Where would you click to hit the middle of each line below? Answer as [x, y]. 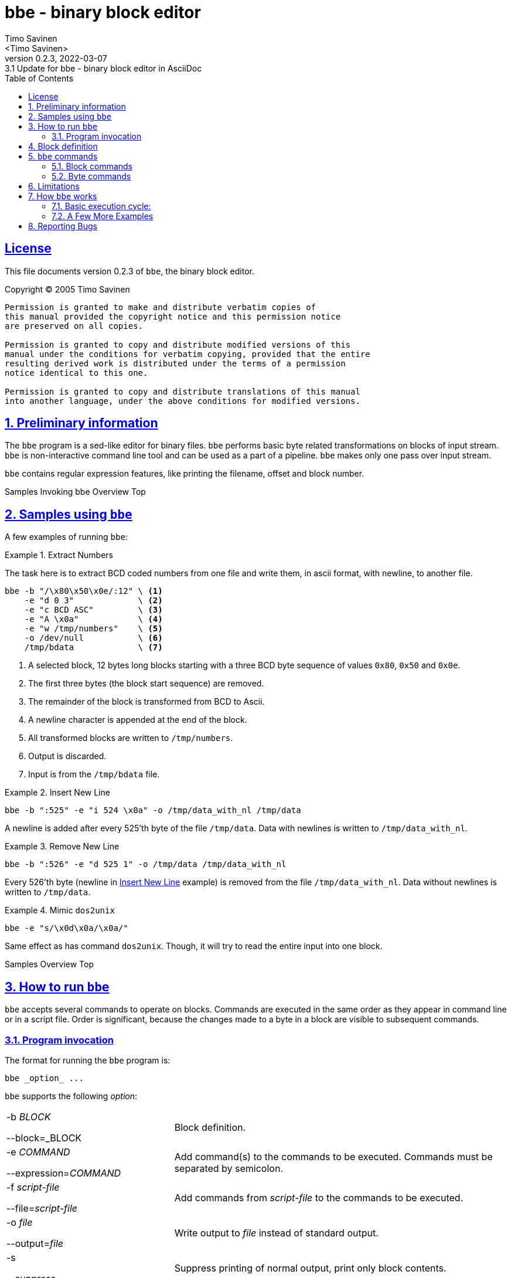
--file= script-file [42, 1208]
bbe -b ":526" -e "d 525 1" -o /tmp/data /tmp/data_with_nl [146, 864]
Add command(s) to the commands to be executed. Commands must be [333, 1156]
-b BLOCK [29, 1116]
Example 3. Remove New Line [62, 847]
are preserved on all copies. [74, 326]
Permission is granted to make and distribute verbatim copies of [161, 307]
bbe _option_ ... [44, 1078]
